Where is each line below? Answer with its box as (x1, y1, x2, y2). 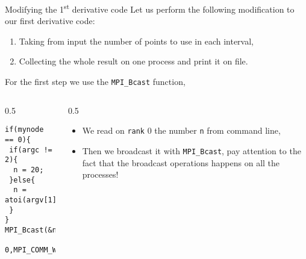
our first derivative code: (5, 14, 95, 27)
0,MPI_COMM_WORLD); (5, 246, 83, 255)
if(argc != (9, 145, 52, 154)
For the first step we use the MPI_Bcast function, (5, 75, 186, 88)
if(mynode (5, 125, 44, 134)
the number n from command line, (154, 124, 281, 137)
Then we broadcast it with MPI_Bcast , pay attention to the (82, 144, 301, 157)
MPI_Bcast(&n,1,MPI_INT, (5, 225, 104, 234)
